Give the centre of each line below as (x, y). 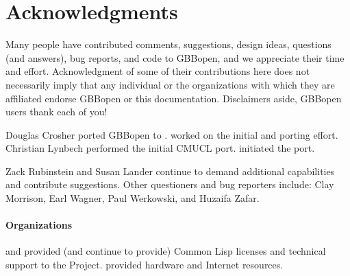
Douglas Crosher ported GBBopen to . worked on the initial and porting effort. (172, 134)
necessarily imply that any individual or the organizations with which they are (170, 84)
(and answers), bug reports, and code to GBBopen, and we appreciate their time (175, 57)
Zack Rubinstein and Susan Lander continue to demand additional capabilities (170, 171)
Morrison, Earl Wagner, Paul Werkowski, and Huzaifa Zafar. (133, 198)
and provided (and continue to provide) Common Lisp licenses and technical (166, 251)
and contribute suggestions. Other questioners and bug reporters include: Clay (170, 184)
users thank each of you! (57, 112)
